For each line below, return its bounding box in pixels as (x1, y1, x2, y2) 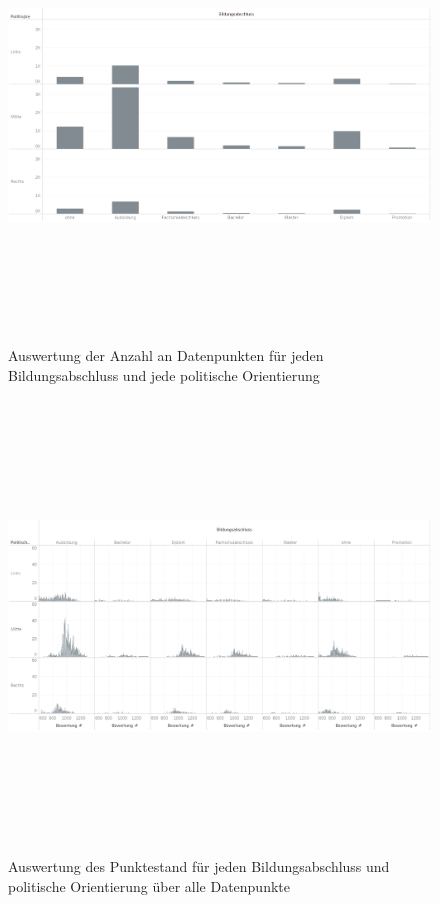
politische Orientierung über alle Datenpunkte (8, 876, 290, 897)
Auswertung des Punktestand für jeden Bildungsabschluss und (8, 856, 390, 877)
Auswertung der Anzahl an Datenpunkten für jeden (8, 345, 324, 366)
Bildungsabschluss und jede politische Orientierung (8, 364, 320, 385)
